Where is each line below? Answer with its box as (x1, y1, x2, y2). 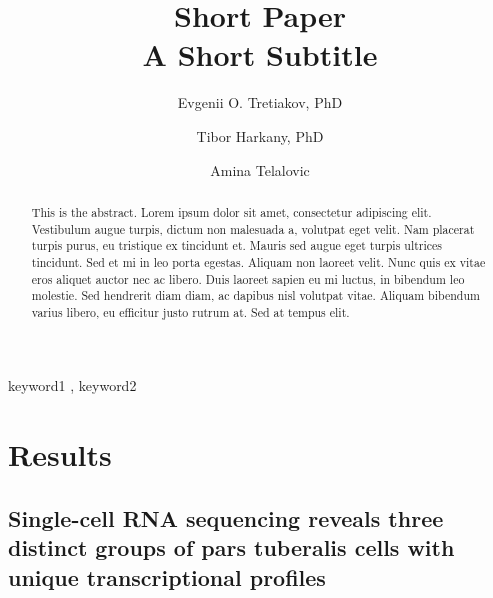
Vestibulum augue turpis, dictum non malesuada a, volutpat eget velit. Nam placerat (31, 220, 475, 237)
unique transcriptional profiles (8, 561, 326, 592)
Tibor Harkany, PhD (196, 125, 324, 146)
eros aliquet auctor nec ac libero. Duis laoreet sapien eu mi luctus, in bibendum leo (31, 270, 465, 287)
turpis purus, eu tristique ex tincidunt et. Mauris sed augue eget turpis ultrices (31, 237, 443, 254)
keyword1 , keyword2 (8, 375, 137, 396)
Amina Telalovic (210, 159, 310, 180)
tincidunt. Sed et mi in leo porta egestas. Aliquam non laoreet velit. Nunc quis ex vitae (31, 253, 486, 270)
